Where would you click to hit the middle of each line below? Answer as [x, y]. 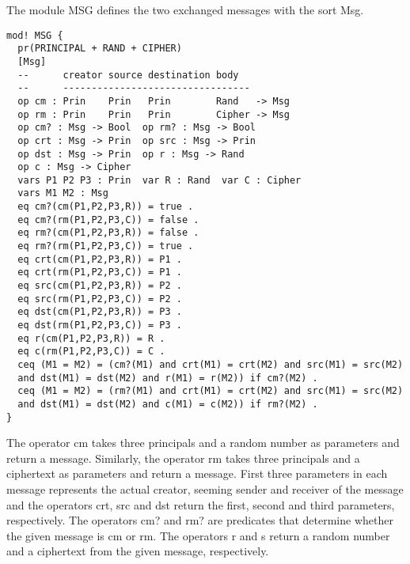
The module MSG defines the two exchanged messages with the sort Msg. [185, 9]
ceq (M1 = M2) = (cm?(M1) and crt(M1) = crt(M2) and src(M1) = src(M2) [211, 365]
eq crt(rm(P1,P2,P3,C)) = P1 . [100, 273]
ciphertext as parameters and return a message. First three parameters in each [197, 473]
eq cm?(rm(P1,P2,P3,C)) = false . [108, 220]
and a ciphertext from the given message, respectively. [138, 551]
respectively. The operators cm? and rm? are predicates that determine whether [200, 520]
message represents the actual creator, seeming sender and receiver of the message [205, 489]
